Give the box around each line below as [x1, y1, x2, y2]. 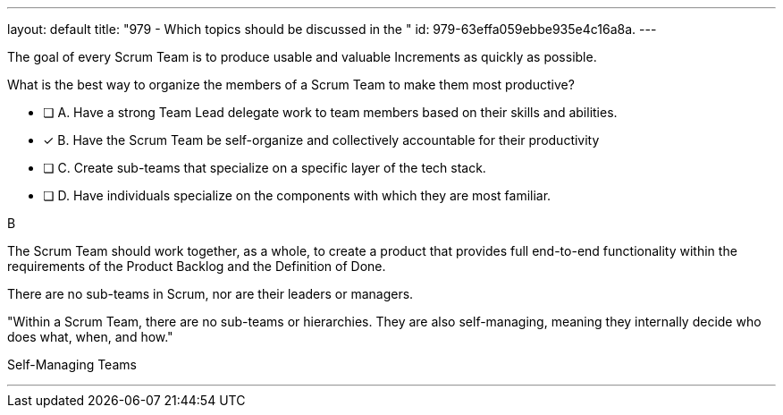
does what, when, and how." [7, 329, 173, 344]
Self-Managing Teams [7, 357, 137, 372]
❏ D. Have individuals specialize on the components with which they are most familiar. [43, 188, 551, 203]
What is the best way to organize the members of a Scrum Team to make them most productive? [7, 77, 575, 92]
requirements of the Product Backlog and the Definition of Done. [7, 258, 386, 274]
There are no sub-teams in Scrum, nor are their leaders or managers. [7, 286, 414, 301]
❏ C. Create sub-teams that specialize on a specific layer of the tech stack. [43, 160, 486, 175]
